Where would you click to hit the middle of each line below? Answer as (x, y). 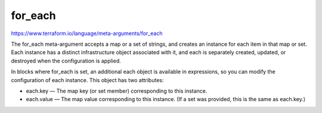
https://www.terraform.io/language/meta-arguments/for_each (87, 33)
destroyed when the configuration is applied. (66, 61)
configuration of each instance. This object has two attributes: (87, 80)
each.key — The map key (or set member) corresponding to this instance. (117, 91)
